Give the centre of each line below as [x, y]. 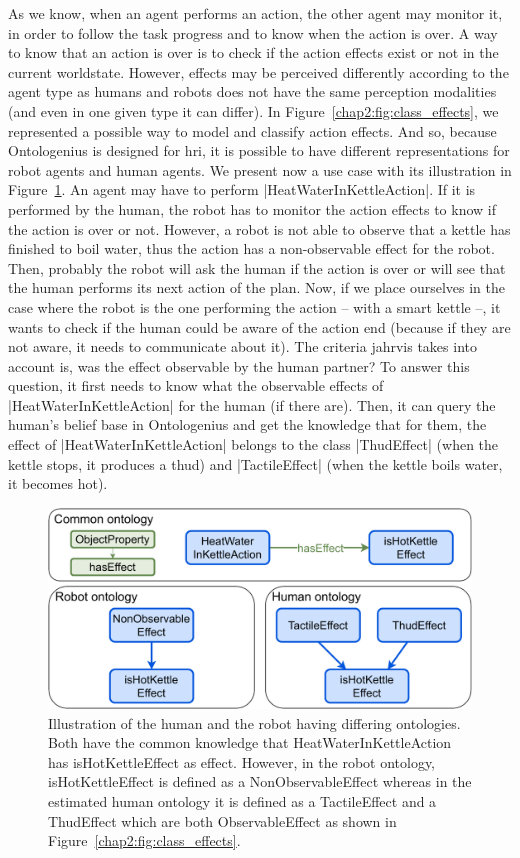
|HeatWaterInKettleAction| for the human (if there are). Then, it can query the [252, 404]
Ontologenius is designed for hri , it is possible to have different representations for [259, 150]
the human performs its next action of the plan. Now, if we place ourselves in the [257, 287]
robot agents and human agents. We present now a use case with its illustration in [260, 169]
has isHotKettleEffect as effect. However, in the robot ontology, [242, 761]
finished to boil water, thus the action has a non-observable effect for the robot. [251, 248]
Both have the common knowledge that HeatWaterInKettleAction [250, 742]
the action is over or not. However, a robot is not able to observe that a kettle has [259, 228]
